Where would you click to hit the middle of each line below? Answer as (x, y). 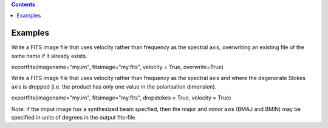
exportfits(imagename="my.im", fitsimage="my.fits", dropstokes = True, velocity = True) (121, 98)
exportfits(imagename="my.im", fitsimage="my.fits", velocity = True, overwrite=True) (118, 67)
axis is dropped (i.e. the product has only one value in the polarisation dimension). (114, 86)
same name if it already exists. (49, 56)
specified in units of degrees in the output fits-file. (74, 118)
